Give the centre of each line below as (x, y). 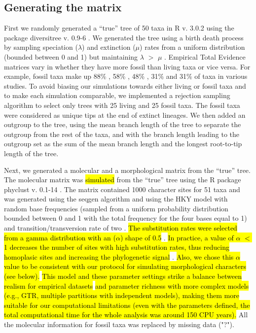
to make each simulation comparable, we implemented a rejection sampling (117, 95)
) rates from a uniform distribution (192, 47)
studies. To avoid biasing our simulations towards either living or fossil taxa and (125, 85)
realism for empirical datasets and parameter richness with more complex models (127, 285)
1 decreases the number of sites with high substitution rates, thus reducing (117, 247)
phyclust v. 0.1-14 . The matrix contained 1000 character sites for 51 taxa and (122, 189)
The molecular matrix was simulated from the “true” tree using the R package (123, 180)
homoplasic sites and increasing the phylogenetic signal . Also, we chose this (119, 256)
